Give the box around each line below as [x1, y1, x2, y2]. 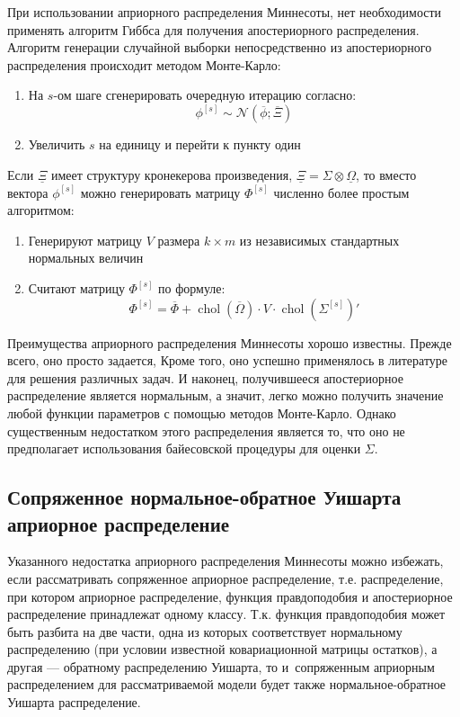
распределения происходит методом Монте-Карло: [7, 55, 281, 74]
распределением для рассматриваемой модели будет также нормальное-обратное [7, 675, 447, 694]
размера [157, 230, 200, 249]
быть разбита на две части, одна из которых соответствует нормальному [7, 622, 402, 641]
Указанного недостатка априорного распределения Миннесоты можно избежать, [7, 551, 444, 570]
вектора [7, 183, 49, 202]
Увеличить [28, 135, 85, 154]
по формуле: [158, 278, 226, 297]
